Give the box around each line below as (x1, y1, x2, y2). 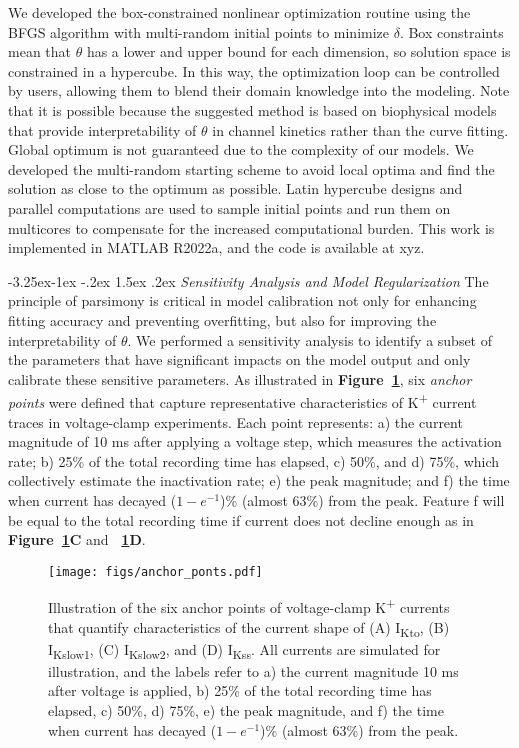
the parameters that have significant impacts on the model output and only (8, 349, 471, 370)
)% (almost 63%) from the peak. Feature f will (220, 489, 505, 510)
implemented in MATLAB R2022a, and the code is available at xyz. (8, 237, 425, 258)
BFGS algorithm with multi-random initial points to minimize (8, 21, 390, 42)
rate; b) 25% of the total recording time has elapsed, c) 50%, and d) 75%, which (8, 450, 500, 471)
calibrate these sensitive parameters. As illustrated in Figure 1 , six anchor (8, 368, 472, 389)
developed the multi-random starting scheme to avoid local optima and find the (8, 158, 495, 179)
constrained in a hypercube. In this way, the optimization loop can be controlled (8, 60, 500, 81)
